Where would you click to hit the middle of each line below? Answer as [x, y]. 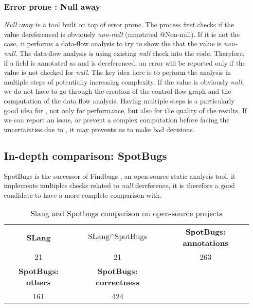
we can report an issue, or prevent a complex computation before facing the [117, 120]
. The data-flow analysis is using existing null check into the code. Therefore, [130, 53]
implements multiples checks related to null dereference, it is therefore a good [119, 185]
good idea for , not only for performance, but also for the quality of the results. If [126, 110]
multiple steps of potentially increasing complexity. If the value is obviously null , [124, 81]
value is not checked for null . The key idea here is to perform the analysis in [117, 72]
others [38, 282]
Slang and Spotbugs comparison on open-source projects [126, 213]
